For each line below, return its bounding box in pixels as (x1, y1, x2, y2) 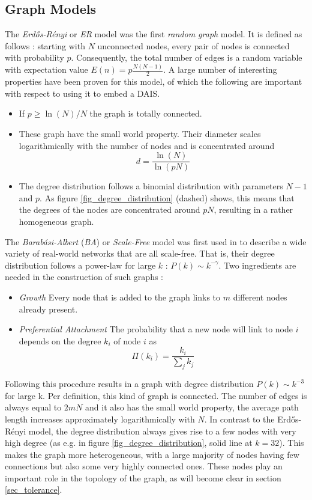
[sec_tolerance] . (5, 483, 62, 496)
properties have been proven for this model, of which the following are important (5, 75, 302, 88)
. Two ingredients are (218, 258, 296, 271)
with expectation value (5, 63, 88, 76)
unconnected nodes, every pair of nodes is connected (97, 39, 290, 52)
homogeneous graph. (19, 215, 94, 227)
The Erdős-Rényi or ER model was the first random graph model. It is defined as (5, 28, 302, 40)
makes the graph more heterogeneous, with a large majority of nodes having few (5, 448, 299, 460)
